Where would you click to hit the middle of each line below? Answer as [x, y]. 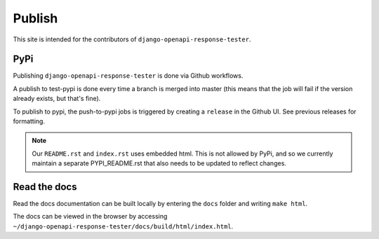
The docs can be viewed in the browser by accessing [90, 217]
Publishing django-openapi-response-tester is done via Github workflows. [128, 76]
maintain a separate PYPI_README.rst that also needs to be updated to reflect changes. [159, 163]
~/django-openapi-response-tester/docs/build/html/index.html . [123, 226]
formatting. [29, 121]
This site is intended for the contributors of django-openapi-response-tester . [132, 39]
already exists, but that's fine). [57, 99]
